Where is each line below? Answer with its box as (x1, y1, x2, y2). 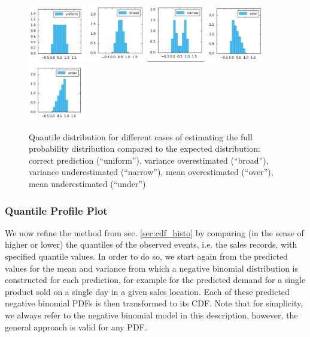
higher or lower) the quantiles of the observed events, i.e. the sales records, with (5, 238, 297, 251)
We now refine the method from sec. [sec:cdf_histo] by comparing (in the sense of (5, 226, 304, 239)
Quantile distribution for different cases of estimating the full (29, 130, 253, 143)
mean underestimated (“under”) (29, 177, 146, 190)
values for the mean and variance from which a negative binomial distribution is (5, 261, 299, 274)
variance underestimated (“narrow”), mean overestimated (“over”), (29, 166, 273, 178)
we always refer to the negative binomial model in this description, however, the (5, 309, 298, 321)
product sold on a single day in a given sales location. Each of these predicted (5, 285, 290, 297)
